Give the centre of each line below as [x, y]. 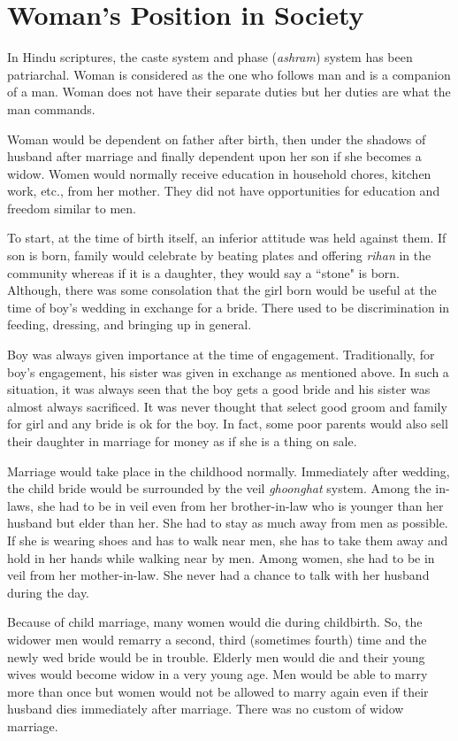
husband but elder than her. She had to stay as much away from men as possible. [228, 523]
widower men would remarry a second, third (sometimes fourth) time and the [217, 639]
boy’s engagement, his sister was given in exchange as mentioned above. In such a [228, 371]
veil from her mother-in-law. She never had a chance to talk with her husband [218, 575]
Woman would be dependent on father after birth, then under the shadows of [217, 139]
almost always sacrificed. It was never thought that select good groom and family [227, 406]
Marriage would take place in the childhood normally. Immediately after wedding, [229, 471]
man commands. [51, 108]
